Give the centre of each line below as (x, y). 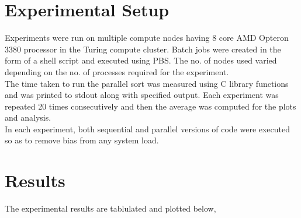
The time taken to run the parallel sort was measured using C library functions (147, 83)
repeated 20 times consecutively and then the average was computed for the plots (150, 106)
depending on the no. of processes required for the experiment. (117, 71)
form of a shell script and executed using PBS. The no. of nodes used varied (141, 60)
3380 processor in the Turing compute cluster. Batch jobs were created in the (143, 49)
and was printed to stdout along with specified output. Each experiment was (142, 95)
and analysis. (28, 117)
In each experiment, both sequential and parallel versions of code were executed (148, 129)
